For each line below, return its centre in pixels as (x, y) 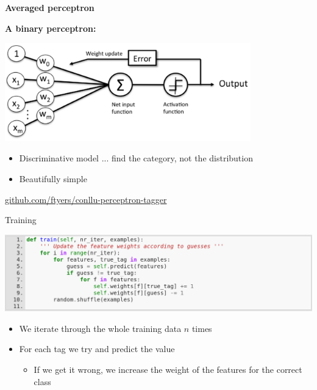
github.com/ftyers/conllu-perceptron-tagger (86, 199)
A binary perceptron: (51, 28)
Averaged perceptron (50, 7)
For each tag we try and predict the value (97, 349)
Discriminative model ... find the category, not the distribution (136, 158)
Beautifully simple (53, 179)
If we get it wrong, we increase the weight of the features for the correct (168, 370)
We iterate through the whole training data (100, 328)
